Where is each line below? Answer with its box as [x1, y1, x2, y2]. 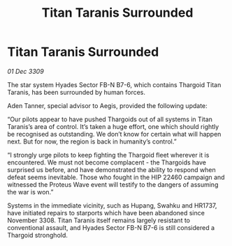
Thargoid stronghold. [7, 231, 68, 239]
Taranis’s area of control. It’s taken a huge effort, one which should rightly [7, 122, 219, 130]
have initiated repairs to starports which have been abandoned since [7, 208, 205, 217]
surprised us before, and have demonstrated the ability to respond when [7, 165, 216, 174]
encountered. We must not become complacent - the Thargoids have [7, 158, 206, 167]
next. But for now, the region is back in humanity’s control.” [7, 137, 177, 146]
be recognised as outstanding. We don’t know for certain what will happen [7, 130, 222, 138]
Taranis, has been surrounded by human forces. [7, 88, 145, 96]
